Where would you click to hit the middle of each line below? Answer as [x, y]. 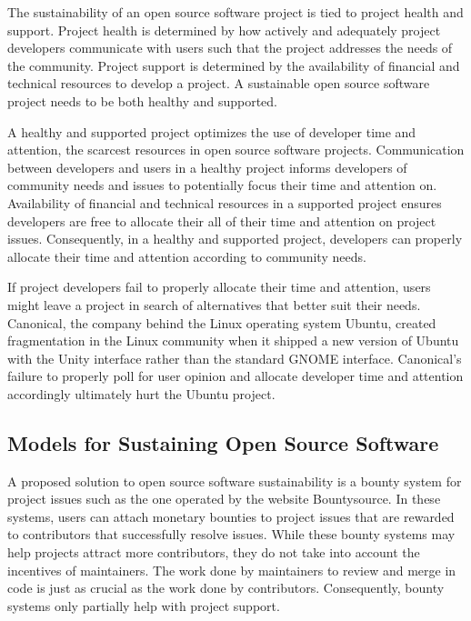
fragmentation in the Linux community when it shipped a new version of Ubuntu [233, 341]
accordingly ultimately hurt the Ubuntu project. [141, 393]
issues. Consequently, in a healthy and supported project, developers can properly [235, 239]
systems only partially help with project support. [144, 605]
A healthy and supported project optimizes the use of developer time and [212, 131]
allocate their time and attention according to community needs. [187, 256]
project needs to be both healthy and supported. [142, 100]
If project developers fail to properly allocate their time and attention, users [219, 287]
